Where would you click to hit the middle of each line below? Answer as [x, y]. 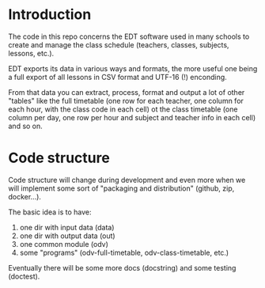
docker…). [25, 196]
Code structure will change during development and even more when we [127, 180]
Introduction [50, 15]
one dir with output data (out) [68, 236]
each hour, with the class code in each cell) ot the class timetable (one [123, 109]
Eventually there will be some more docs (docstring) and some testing [122, 267]
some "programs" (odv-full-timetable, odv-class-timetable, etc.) [124, 252]
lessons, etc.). [31, 53]
